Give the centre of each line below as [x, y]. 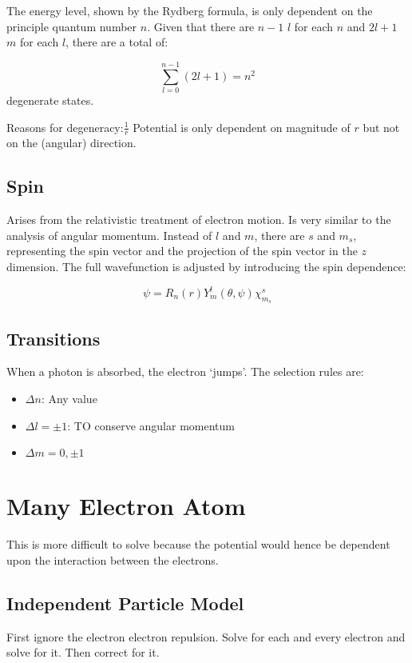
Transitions [53, 338]
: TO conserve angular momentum [151, 425]
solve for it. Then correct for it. [83, 652]
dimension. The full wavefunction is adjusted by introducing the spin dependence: [206, 266]
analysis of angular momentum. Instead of [109, 235]
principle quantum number [72, 26]
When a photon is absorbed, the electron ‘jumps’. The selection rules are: [185, 371]
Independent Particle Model [125, 603]
